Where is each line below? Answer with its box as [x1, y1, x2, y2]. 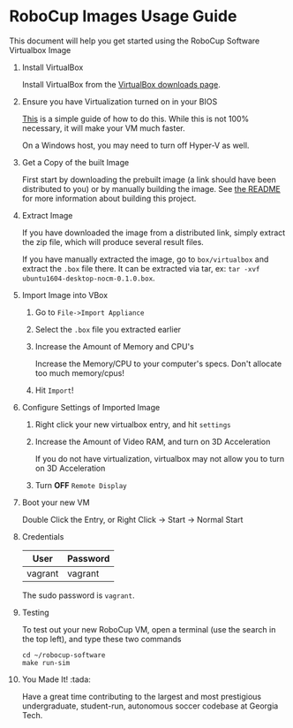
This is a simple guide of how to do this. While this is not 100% [21, 113, 250, 124]
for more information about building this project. [21, 193, 197, 203]
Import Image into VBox [21, 289, 109, 300]
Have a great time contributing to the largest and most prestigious [21, 691, 262, 701]
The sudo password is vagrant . [21, 590, 135, 601]
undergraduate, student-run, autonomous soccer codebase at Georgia [21, 701, 279, 711]
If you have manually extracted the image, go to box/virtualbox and [21, 254, 269, 264]
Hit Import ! [34, 385, 74, 395]
